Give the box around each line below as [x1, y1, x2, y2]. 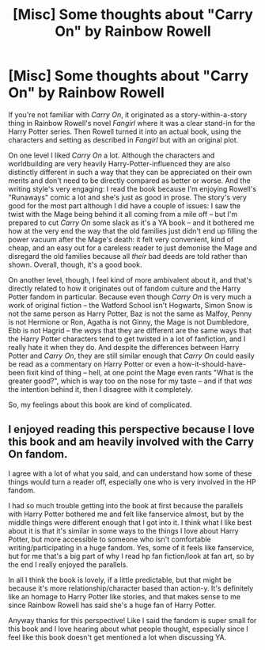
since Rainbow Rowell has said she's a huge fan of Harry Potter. [8, 600, 217, 610]
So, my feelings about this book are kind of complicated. [8, 400, 192, 409]
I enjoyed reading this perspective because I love [8, 423, 255, 436]
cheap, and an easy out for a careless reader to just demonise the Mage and [8, 243, 257, 253]
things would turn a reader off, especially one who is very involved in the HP [8, 477, 256, 486]
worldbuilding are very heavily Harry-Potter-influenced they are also [8, 158, 231, 168]
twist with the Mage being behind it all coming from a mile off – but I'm [8, 209, 238, 219]
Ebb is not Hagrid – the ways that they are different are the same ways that [8, 325, 252, 335]
